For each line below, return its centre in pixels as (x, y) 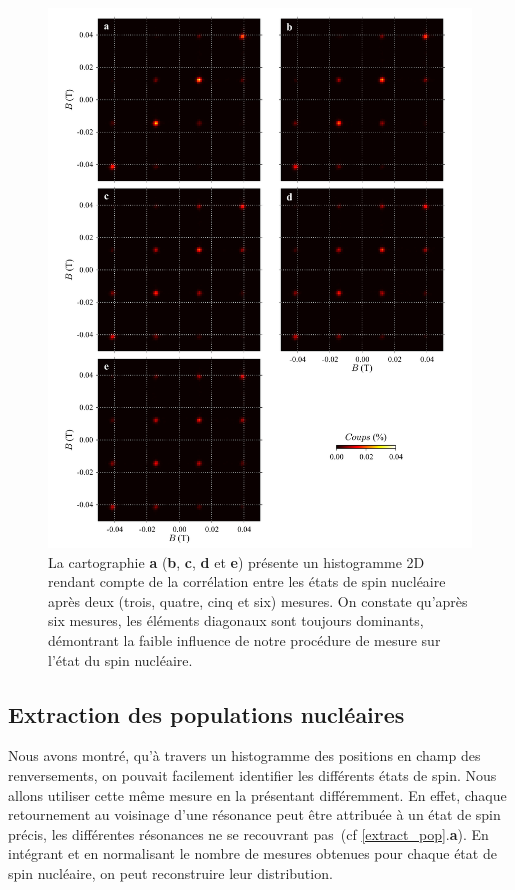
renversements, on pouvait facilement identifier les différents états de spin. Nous (252, 774)
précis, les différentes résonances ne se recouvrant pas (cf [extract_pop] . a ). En (248, 833)
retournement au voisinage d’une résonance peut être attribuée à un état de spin (254, 814)
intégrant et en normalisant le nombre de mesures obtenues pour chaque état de (252, 853)
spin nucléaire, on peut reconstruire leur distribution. (170, 872)
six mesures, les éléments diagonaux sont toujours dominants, (236, 620)
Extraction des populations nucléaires (206, 713)
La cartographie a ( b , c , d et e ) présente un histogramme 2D (236, 561)
